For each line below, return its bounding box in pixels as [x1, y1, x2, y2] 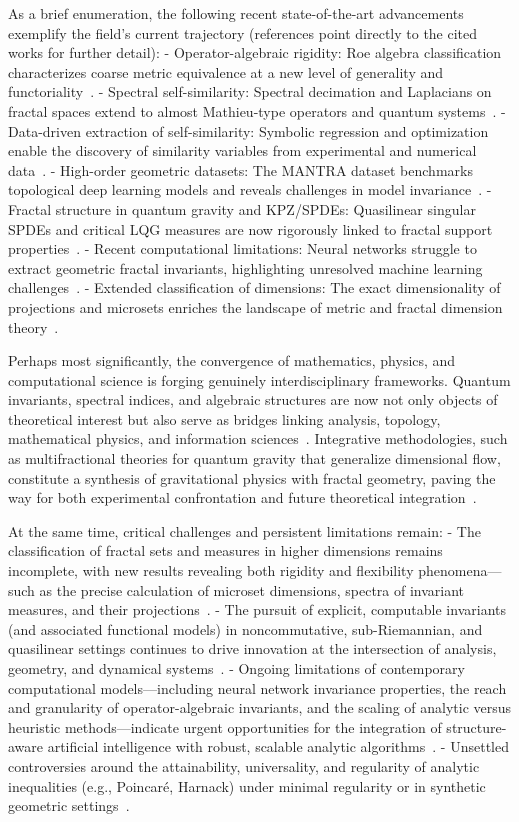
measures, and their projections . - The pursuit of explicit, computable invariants [8, 599, 506, 620]
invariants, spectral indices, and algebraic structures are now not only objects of [8, 389, 498, 410]
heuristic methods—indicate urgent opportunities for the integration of [8, 716, 442, 737]
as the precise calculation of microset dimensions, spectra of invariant [39, 579, 465, 600]
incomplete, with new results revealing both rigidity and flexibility [8, 560, 414, 581]
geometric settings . [8, 795, 130, 816]
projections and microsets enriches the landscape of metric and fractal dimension [8, 296, 503, 317]
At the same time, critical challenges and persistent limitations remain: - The [8, 520, 481, 541]
